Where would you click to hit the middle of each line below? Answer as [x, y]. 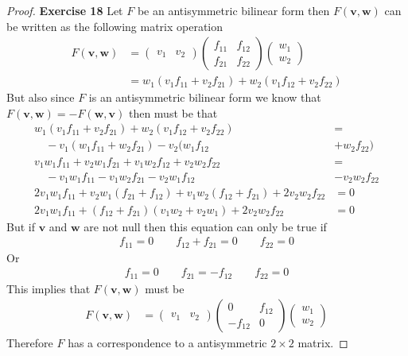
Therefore [30, 343]
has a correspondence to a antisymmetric [167, 343]
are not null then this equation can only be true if [205, 226]
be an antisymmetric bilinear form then [233, 10]
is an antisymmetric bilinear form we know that [205, 97]
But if [21, 226]
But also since [41, 97]
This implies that [49, 288]
